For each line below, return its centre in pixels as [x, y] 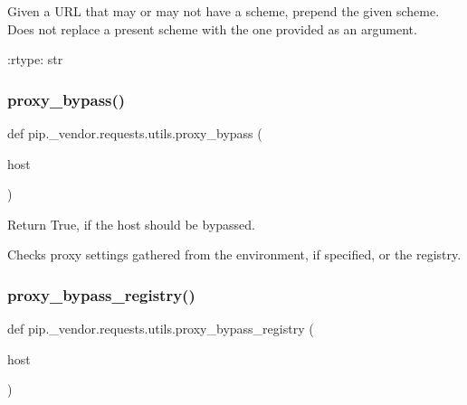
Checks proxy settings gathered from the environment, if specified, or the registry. [234, 254]
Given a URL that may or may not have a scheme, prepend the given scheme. [224, 11]
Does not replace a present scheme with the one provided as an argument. [212, 28]
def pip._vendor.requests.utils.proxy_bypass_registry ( [161, 329]
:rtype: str [35, 59]
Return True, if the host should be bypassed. [131, 224]
